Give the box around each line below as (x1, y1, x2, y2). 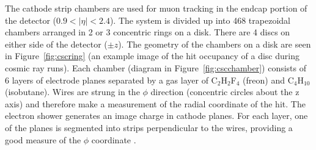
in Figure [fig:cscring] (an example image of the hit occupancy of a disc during (5, 49, 299, 62)
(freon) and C (243, 73, 294, 86)
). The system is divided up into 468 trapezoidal (109, 13, 290, 26)
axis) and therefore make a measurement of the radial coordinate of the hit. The (5, 97, 306, 110)
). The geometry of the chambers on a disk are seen (118, 37, 311, 50)
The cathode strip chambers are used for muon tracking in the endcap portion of (5, 2, 307, 14)
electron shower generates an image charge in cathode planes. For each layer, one (5, 109, 308, 122)
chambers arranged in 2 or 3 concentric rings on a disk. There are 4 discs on (5, 26, 290, 38)
